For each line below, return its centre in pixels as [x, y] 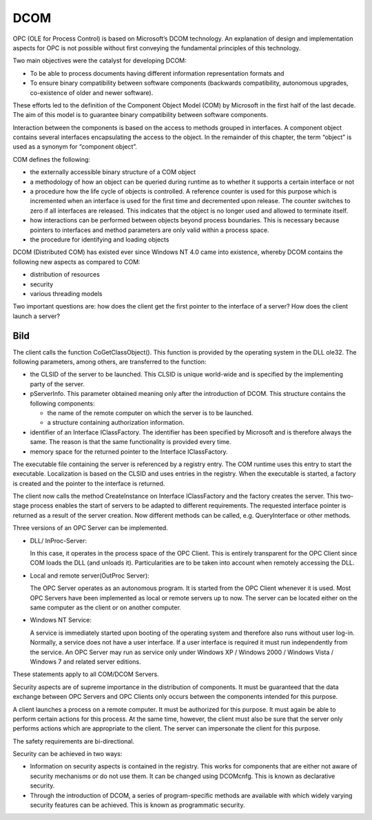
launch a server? [37, 316]
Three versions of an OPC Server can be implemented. [90, 528]
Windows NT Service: [61, 620]
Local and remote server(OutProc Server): [90, 576]
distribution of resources [65, 275]
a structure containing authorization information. [116, 423]
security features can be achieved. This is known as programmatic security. [137, 805]
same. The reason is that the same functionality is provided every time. [131, 442]
